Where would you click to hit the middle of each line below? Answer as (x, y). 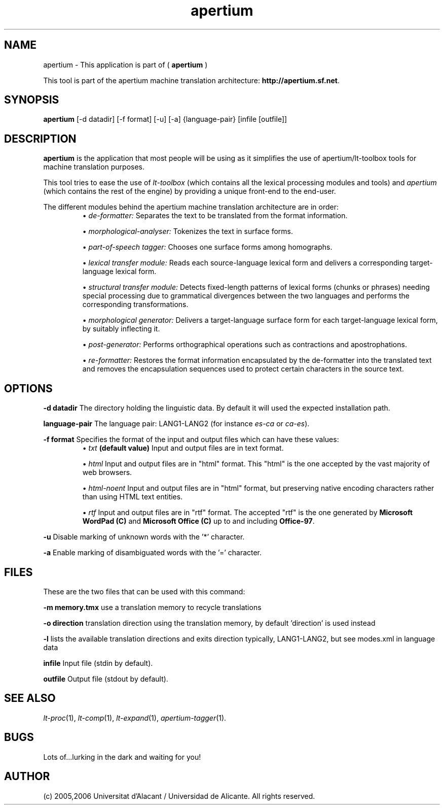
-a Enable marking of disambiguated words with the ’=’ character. (153, 553)
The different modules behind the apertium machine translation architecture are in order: (191, 207)
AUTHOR (27, 777)
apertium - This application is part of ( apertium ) (125, 64)
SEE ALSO (30, 698)
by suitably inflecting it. (121, 329)
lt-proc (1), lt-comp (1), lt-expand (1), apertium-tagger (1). (135, 718)
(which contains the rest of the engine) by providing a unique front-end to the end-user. (190, 191)
